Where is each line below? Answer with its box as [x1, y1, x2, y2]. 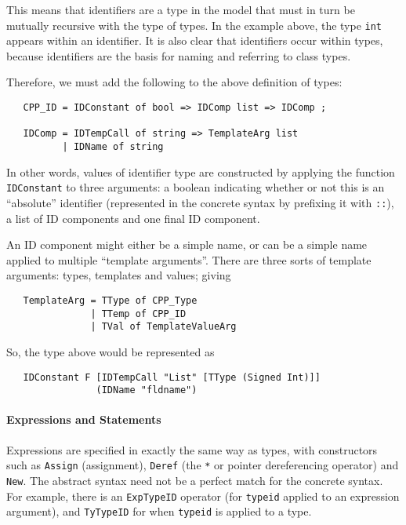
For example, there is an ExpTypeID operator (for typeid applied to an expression [6, 487, 400, 504]
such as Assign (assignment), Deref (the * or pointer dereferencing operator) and [6, 457, 399, 473]
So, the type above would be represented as [6, 343, 215, 359]
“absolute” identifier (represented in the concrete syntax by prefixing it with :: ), [6, 194, 394, 210]
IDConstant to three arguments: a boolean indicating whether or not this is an [6, 179, 385, 195]
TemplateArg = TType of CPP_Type [23, 294, 198, 306]
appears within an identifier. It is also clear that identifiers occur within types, [6, 32, 383, 49]
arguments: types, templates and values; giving [6, 267, 231, 283]
